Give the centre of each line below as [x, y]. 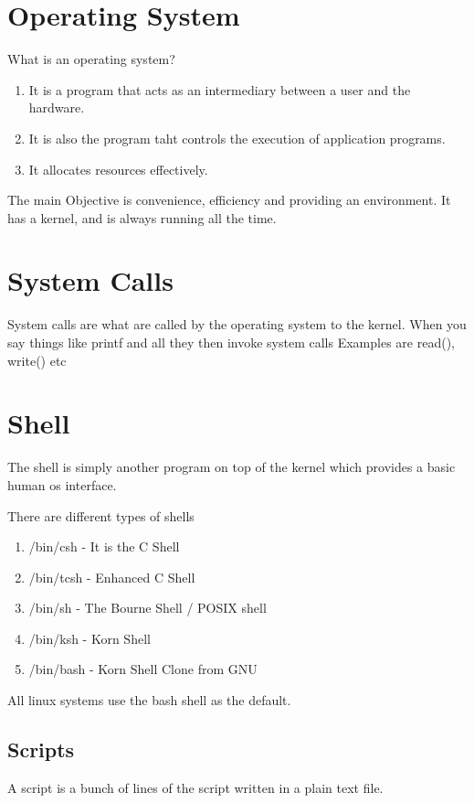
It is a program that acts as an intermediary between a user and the [220, 89]
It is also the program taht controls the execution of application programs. [237, 138]
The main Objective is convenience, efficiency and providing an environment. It [229, 200]
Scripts [41, 749]
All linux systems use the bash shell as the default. [149, 700]
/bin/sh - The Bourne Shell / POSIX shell [147, 608]
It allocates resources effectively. [118, 169]
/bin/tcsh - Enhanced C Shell [112, 577]
